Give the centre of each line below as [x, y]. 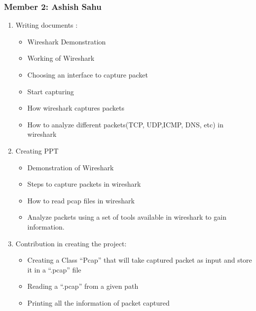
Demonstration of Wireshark [71, 167]
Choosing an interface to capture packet [88, 75]
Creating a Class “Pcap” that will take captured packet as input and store [140, 260]
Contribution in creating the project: [71, 243]
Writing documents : [47, 25]
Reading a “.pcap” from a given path [83, 286]
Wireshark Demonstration [67, 41]
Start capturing [51, 91]
